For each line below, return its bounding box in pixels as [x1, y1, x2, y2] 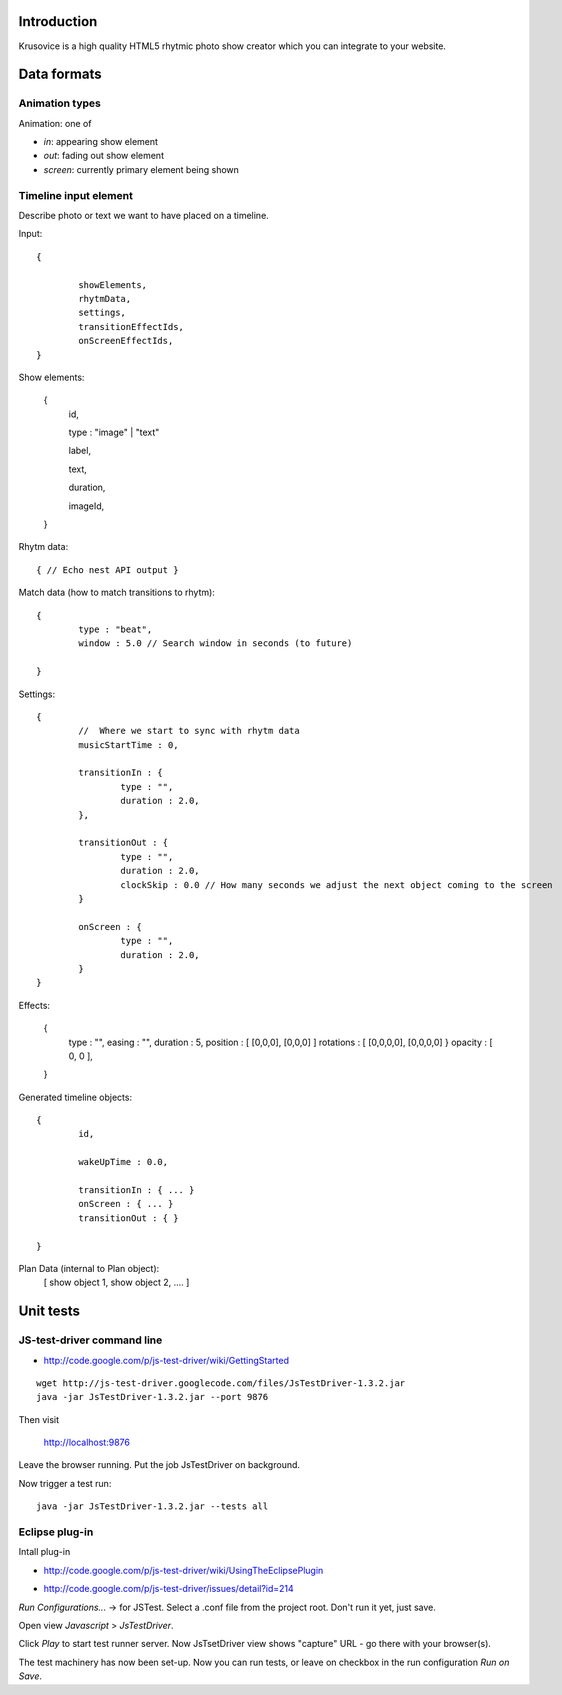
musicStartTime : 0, [78, 739, 179, 750]
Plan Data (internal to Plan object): [18, 1262, 160, 1274]
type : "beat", [78, 623, 153, 635]
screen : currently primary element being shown [43, 163, 240, 175]
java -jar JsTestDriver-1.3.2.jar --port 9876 [36, 1391, 269, 1403]
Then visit [18, 1413, 60, 1425]
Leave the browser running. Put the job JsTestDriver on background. [18, 1459, 300, 1471]
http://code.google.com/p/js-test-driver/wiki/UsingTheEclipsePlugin [43, 1564, 324, 1576]
